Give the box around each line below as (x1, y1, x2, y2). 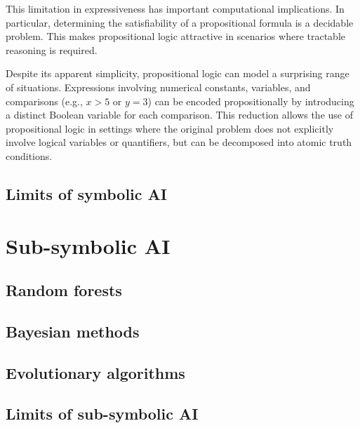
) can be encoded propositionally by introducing (147, 93, 354, 108)
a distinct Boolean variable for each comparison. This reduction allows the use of (6, 107, 353, 122)
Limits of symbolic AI (6, 182, 167, 204)
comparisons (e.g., (6, 93, 83, 108)
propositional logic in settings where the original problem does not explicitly (6, 121, 334, 135)
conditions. (6, 148, 53, 163)
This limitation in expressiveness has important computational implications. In (6, 1, 345, 15)
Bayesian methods (6, 320, 140, 342)
